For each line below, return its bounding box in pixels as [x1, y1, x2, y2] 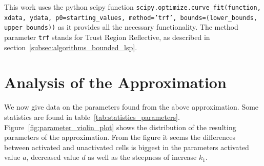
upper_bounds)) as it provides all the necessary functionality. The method [4, 22, 238, 32]
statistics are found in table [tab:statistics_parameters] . [4, 111, 180, 122]
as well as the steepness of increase [88, 152, 197, 162]
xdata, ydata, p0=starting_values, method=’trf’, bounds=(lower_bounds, [4, 14, 257, 22]
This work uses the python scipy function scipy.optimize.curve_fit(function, [4, 2, 261, 12]
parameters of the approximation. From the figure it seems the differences [4, 132, 236, 142]
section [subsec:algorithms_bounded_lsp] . [4, 42, 137, 52]
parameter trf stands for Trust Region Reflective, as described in [4, 31, 210, 42]
